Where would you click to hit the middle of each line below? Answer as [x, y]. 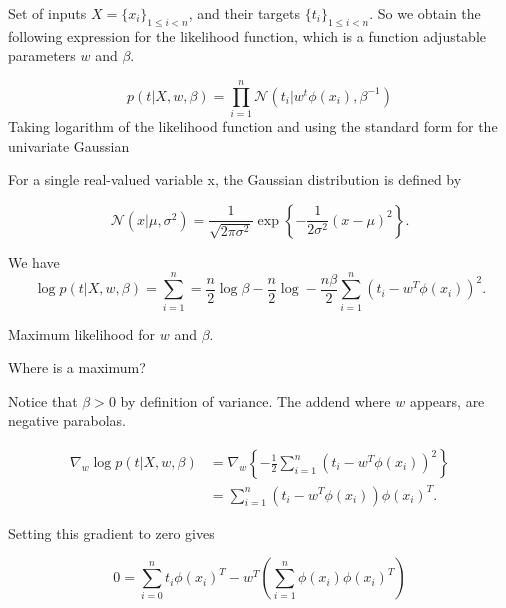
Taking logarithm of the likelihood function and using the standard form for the [253, 126]
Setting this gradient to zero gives [111, 532]
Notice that [43, 400]
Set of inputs [47, 13]
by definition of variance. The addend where [255, 400]
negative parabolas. [67, 420]
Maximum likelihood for [82, 333]
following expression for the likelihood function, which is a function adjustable [247, 35]
